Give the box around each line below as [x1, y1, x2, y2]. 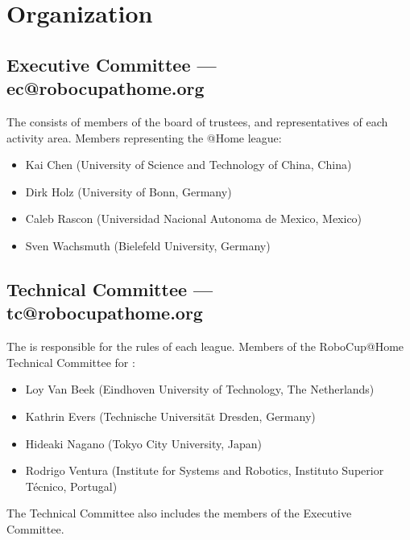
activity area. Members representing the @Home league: [6, 129, 282, 146]
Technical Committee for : [6, 353, 135, 370]
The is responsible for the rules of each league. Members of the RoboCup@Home [6, 338, 404, 355]
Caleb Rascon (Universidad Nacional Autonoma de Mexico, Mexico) [25, 210, 362, 227]
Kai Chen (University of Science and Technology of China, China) [25, 156, 352, 173]
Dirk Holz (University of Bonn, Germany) [25, 183, 232, 200]
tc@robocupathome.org [6, 300, 203, 325]
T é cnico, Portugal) [25, 477, 118, 494]
